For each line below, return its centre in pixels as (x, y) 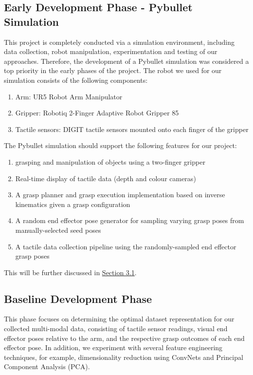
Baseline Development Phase (78, 298)
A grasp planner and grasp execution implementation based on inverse (120, 195)
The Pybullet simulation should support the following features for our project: (120, 145)
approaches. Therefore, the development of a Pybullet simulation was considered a (126, 61)
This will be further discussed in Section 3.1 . (70, 272)
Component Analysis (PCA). (47, 366)
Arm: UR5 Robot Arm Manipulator (69, 96)
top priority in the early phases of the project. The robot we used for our (113, 70)
